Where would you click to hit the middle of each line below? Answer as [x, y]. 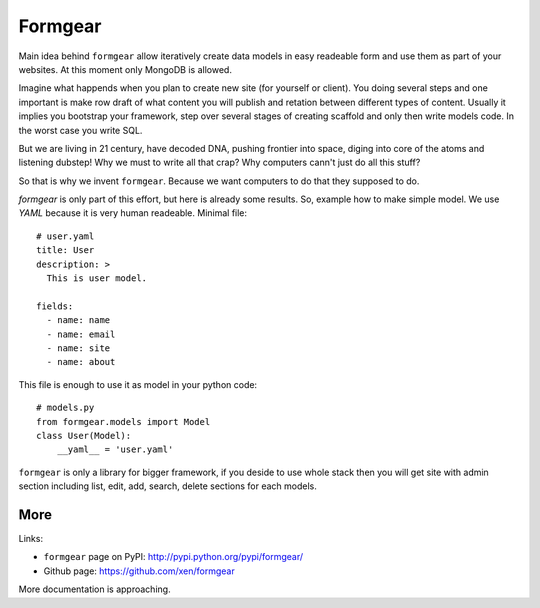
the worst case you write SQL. [80, 130]
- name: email [81, 334]
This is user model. [97, 278]
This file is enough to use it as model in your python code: [138, 384]
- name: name [78, 320]
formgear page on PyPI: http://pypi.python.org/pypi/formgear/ [173, 557]
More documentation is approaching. [94, 589]
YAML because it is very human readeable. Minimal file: [133, 213]
